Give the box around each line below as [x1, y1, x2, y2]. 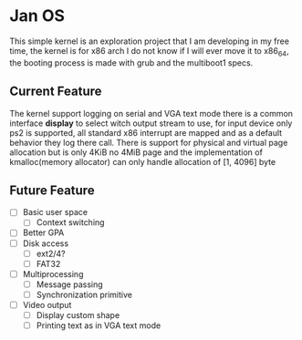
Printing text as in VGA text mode [36, 320, 161, 331]
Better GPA [22, 227, 65, 238]
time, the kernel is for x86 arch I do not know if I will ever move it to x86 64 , [9, 45, 289, 58]
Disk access [22, 238, 69, 249]
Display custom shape [36, 309, 120, 320]
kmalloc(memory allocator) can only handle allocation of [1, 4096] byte [9, 156, 276, 167]
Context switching [36, 217, 105, 228]
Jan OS [9, 5, 66, 26]
